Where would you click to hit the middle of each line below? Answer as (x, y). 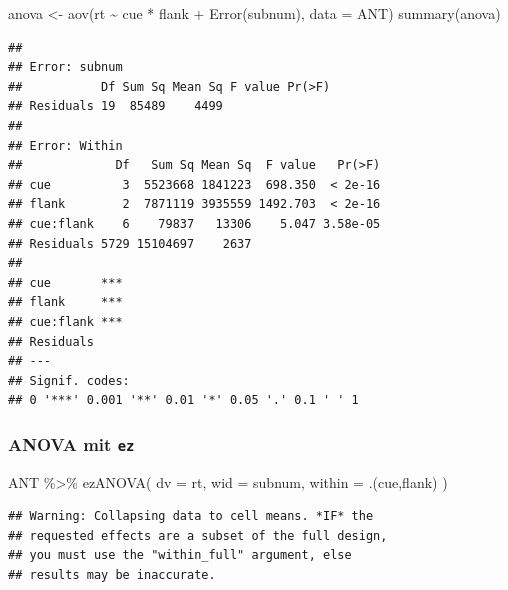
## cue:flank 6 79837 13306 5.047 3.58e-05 (194, 223)
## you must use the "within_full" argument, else (180, 555)
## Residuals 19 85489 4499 (115, 106)
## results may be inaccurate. (112, 575)
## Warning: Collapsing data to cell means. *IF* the (191, 516)
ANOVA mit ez (71, 443)
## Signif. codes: (69, 380)
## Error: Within (65, 145)
